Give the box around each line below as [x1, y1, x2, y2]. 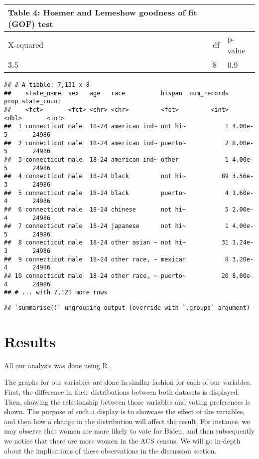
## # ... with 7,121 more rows [4, 289, 108, 296]
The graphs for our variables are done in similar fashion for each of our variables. [4, 377, 252, 387]
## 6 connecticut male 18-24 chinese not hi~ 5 [4, 206, 229, 213]
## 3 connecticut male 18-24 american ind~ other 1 [4, 156, 229, 163]
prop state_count [4, 98, 61, 105]
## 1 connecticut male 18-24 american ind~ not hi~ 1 [4, 123, 229, 130]
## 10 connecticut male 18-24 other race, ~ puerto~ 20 [4, 272, 229, 280]
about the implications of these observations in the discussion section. [4, 445, 217, 456]
